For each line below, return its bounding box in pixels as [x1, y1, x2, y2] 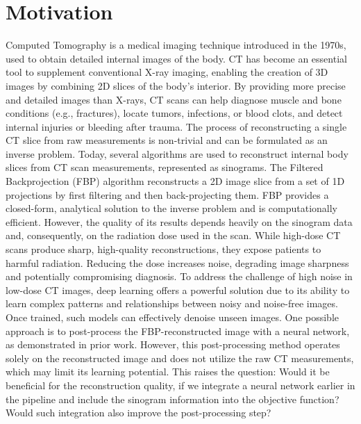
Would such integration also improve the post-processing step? [6, 405, 271, 420]
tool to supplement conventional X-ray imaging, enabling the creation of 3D [6, 65, 328, 79]
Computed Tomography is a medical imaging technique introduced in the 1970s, [6, 38, 346, 52]
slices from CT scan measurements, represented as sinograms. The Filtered [6, 160, 324, 174]
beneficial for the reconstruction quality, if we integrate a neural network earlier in [6, 377, 355, 392]
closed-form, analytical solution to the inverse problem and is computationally [6, 201, 338, 215]
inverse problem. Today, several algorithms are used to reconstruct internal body [6, 146, 349, 161]
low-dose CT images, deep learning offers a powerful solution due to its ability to [6, 282, 350, 297]
